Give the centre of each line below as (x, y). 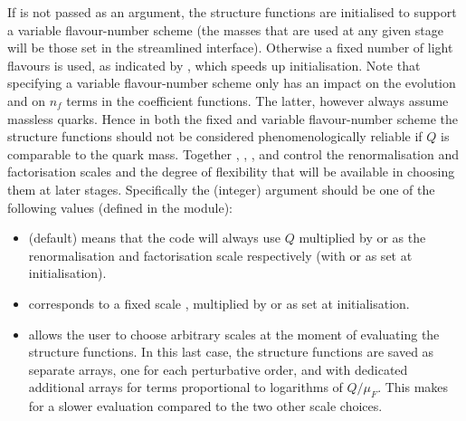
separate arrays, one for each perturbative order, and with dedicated (218, 369)
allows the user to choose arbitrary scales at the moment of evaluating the (234, 334)
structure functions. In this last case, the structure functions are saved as (231, 352)
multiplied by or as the (362, 238)
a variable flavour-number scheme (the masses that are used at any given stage (225, 29)
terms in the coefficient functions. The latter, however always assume (257, 100)
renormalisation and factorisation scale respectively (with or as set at (220, 255)
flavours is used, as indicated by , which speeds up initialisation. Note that (214, 65)
